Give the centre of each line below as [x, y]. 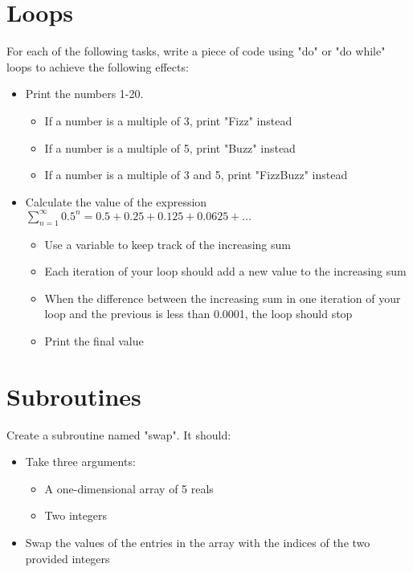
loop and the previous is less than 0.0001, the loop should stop [198, 314]
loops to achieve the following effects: [98, 66]
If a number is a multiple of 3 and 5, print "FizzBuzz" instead [196, 175]
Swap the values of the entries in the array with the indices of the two [198, 543]
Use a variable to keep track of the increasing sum [168, 244]
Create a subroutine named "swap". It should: [119, 434]
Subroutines [74, 396]
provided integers [67, 558]
